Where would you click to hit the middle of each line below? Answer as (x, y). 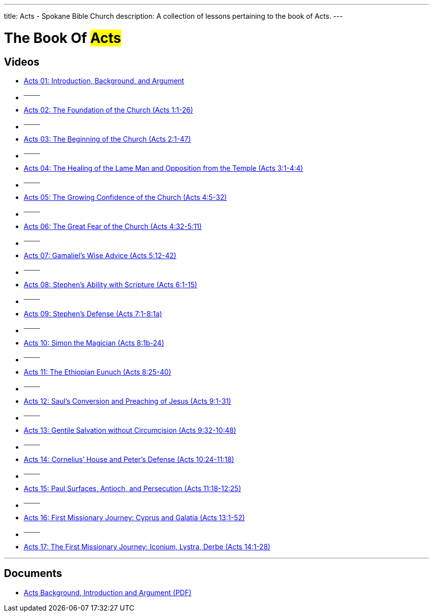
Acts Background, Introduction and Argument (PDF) (108, 592)
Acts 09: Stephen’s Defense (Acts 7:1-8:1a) (93, 313)
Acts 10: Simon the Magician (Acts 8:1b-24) (94, 343)
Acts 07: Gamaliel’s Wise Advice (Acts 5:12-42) (100, 255)
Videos (22, 62)
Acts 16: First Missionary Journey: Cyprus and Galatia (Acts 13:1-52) (134, 517)
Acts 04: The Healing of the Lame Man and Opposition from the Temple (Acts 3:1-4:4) (164, 168)
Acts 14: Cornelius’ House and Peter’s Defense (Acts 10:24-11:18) (129, 459)
